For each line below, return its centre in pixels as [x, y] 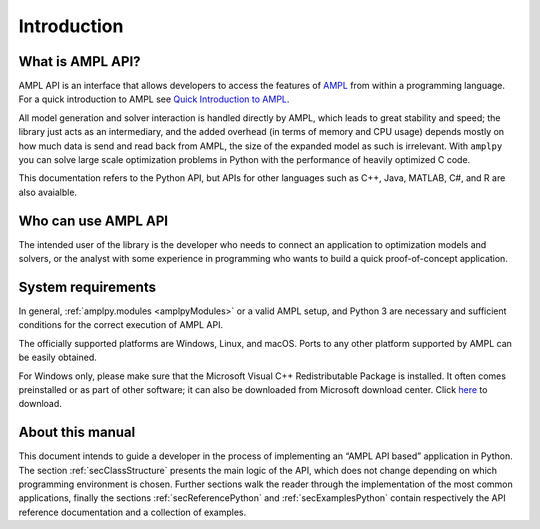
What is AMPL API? [79, 61]
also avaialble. [48, 192]
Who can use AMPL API [93, 220]
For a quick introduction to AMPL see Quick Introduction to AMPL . [154, 99]
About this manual [77, 432]
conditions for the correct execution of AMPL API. [121, 325]
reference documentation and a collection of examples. [132, 512]
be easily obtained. [57, 357]
